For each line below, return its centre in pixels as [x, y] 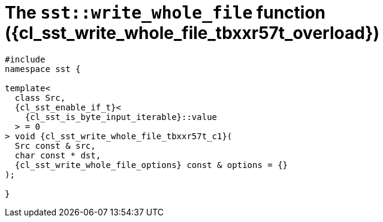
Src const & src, [55, 145]
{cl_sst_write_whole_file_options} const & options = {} [151, 165]
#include [25, 59]
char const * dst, [58, 155]
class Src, [40, 97]
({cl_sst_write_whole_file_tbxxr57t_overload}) [192, 33]
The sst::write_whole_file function [165, 13]
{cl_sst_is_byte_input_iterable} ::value [121, 117]
